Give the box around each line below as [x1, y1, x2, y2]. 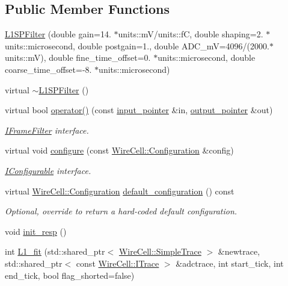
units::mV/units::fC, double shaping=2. [118, 28, 263, 40]
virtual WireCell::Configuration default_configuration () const [5, 184, 234, 197]
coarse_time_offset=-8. [5, 63, 92, 75]
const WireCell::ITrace [76, 256, 159, 269]
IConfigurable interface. [5, 164, 91, 176]
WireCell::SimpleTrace [118, 245, 201, 258]
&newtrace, [218, 245, 260, 258]
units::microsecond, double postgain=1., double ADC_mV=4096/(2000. [5, 39, 269, 52]
